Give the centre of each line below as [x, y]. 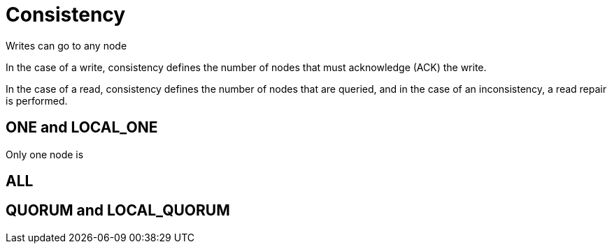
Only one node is [45, 154]
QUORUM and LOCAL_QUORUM [118, 211]
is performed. [37, 100]
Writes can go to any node [66, 45]
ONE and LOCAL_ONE [82, 128]
